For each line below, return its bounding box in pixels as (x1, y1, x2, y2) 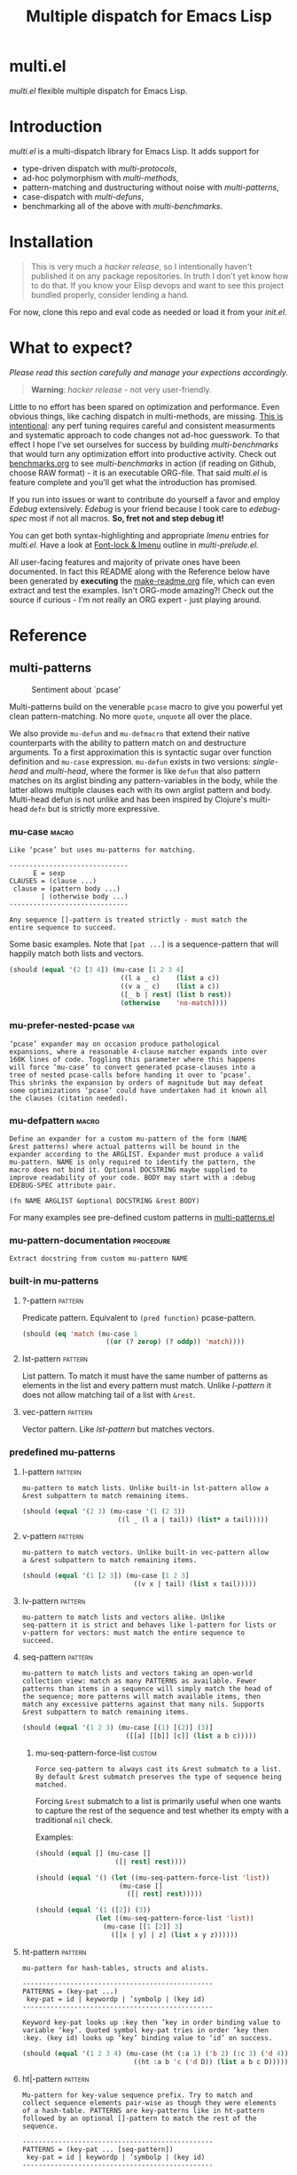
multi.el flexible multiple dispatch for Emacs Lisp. (9, 85, 188, 96)
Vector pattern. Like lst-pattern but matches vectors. (21, 1424, 215, 1434)
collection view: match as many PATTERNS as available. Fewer (21, 1676, 257, 1686)
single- (252, 756, 278, 766)
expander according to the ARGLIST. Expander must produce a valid (9, 1150, 264, 1159)
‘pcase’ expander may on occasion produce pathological (9, 1040, 220, 1048)
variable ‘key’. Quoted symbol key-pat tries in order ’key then (21, 2025, 269, 2035)
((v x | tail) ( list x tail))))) (133, 1580, 257, 1589)
